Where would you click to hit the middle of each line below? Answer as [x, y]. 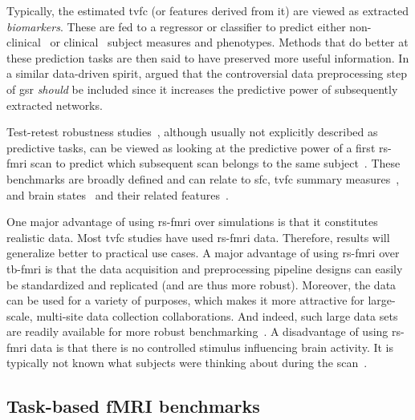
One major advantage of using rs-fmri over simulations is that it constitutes [192, 222]
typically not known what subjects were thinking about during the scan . [187, 363]
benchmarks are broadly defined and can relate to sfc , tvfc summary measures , [203, 178]
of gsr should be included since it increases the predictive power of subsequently [202, 89]
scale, [20, 315]
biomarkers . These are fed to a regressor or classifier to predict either [176, 26]
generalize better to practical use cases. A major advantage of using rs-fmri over [203, 253]
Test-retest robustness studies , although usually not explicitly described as [192, 132]
